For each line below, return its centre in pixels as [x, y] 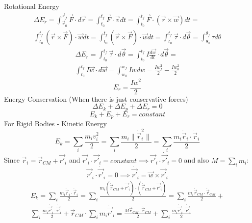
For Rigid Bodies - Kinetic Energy [55, 124]
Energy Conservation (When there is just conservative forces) [96, 98]
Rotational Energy [32, 6]
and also [197, 160]
